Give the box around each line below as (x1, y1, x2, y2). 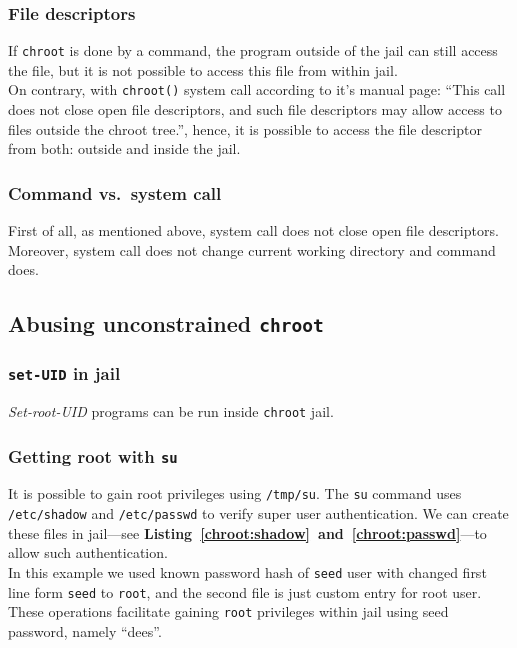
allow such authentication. (8, 542, 168, 563)
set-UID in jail (8, 361, 121, 386)
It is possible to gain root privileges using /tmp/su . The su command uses (8, 483, 462, 504)
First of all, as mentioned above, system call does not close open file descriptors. (8, 220, 499, 241)
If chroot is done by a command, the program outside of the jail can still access (8, 40, 498, 61)
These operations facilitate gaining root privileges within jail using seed (8, 601, 449, 622)
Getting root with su (8, 443, 178, 468)
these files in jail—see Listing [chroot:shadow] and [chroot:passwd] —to (8, 522, 487, 543)
